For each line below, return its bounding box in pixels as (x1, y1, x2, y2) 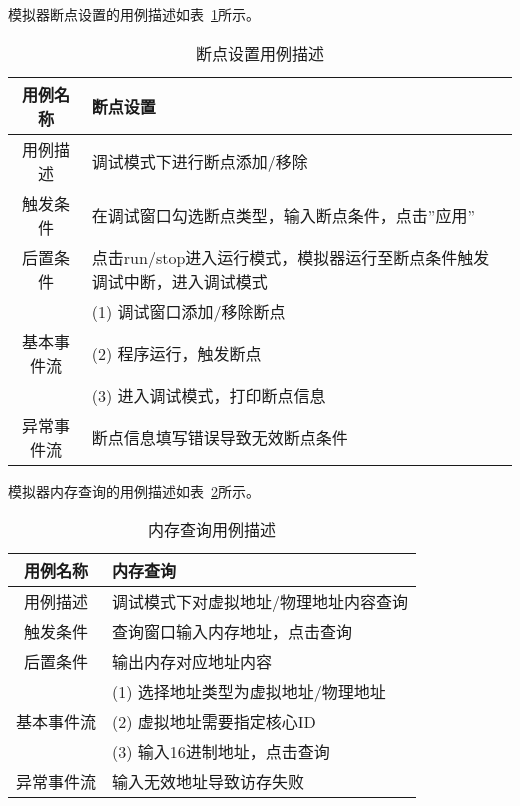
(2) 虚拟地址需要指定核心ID (112, 710, 316, 734)
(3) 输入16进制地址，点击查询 (112, 740, 330, 764)
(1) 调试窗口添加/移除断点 (91, 299, 286, 323)
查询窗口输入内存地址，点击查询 (112, 620, 353, 644)
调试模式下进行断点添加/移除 (91, 149, 308, 173)
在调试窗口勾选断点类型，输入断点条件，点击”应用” (91, 203, 475, 227)
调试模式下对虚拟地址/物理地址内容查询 (112, 590, 409, 614)
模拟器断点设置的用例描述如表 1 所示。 (8, 4, 260, 24)
